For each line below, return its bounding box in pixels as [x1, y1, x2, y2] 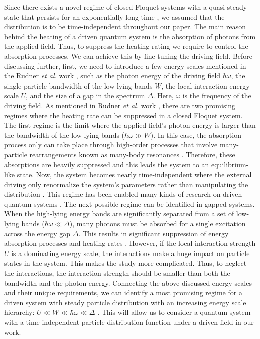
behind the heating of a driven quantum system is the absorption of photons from [4, 31, 256, 41]
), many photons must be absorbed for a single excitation [69, 218, 246, 229]
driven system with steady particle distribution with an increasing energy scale [4, 297, 246, 307]
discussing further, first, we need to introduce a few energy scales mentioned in [4, 60, 246, 71]
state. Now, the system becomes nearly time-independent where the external [17, 169, 252, 180]
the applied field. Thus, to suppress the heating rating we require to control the [4, 41, 248, 51]
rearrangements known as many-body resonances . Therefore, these [29, 149, 235, 159]
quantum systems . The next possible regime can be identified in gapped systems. [4, 198, 255, 209]
